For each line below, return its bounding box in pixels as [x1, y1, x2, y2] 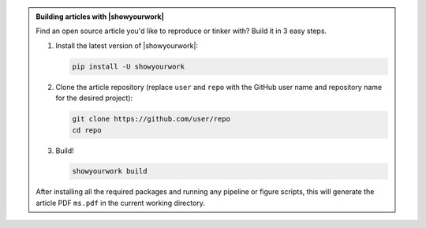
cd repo [72, 125, 102, 134]
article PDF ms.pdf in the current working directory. [35, 198, 205, 207]
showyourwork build [72, 166, 148, 176]
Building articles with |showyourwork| [35, 12, 165, 21]
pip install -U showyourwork [72, 62, 185, 71]
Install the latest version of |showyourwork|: [55, 40, 199, 50]
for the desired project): [55, 93, 133, 103]
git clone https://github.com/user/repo [72, 114, 230, 124]
